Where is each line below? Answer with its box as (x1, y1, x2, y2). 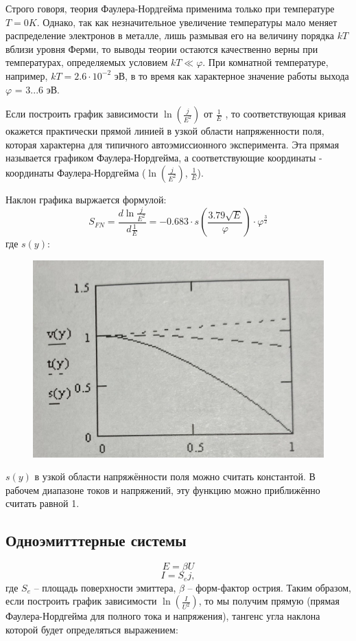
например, (5, 68, 48, 82)
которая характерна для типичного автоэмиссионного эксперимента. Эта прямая (5, 137, 340, 151)
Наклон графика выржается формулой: (5, 192, 167, 206)
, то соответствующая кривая (225, 106, 346, 121)
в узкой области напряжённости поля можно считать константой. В (34, 469, 316, 484)
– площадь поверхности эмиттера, (34, 580, 176, 594)
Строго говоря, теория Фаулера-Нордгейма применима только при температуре (5, 1, 335, 15)
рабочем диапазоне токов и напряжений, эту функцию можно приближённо (5, 482, 320, 497)
